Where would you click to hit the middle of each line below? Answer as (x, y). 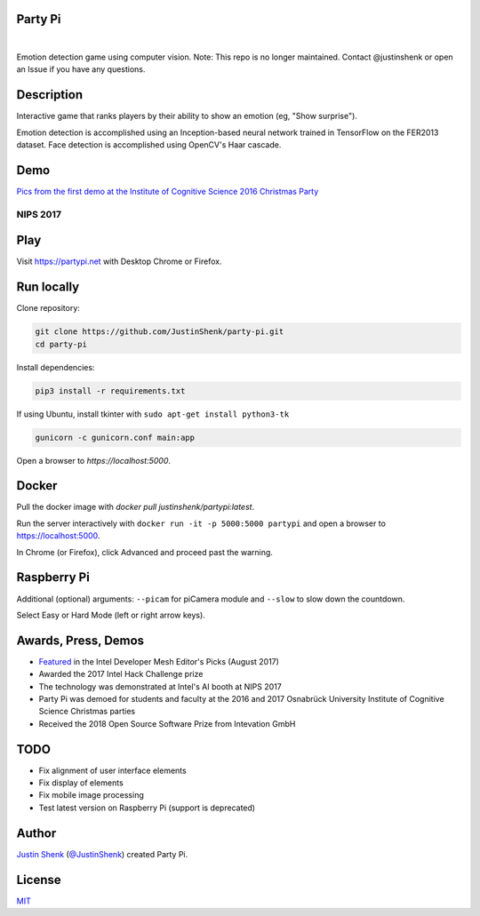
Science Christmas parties (87, 712)
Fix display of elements (81, 783)
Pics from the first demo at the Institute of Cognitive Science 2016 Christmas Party (168, 191)
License (39, 880)
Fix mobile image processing (91, 795)
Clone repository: (48, 308)
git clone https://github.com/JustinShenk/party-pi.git (160, 332)
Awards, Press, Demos (80, 640)
